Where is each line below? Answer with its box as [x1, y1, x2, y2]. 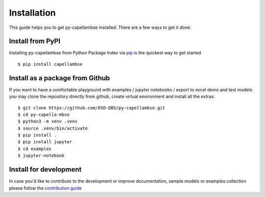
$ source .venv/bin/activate [18, 125, 88, 131]
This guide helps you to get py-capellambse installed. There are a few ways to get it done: [9, 24, 191, 30]
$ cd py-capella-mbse [18, 111, 70, 117]
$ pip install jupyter [18, 139, 73, 145]
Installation [9, 7, 56, 18]
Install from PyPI [9, 37, 61, 45]
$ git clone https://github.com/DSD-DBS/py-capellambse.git [18, 105, 165, 110]
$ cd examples [18, 146, 52, 152]
